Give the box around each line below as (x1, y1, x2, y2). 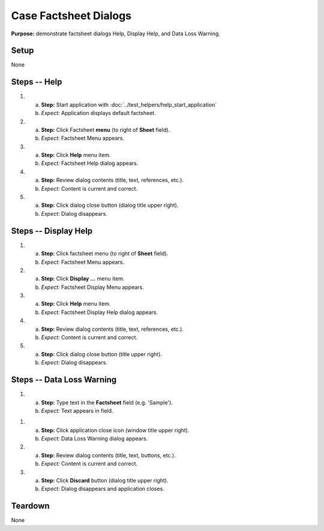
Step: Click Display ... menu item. (41, 275, 125, 282)
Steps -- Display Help (11, 225, 93, 236)
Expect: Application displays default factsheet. (41, 110, 156, 117)
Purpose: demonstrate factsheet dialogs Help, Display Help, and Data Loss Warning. (11, 30, 220, 37)
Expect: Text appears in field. (41, 407, 113, 414)
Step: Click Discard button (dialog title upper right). (41, 477, 169, 484)
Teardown (11, 501, 50, 511)
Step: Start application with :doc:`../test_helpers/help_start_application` (41, 101, 217, 108)
